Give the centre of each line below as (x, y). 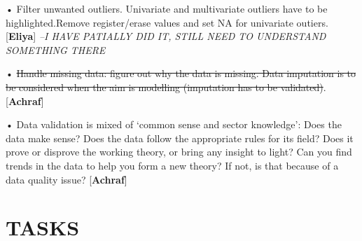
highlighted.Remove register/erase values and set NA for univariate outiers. (167, 22)
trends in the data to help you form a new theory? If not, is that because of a (172, 165)
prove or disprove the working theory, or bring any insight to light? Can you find (179, 152)
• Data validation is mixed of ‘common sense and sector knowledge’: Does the (174, 124)
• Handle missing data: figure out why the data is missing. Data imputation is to (181, 73)
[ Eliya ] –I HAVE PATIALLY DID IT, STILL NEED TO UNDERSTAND (166, 36)
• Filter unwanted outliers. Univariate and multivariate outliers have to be (167, 8)
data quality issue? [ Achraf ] (67, 179)
